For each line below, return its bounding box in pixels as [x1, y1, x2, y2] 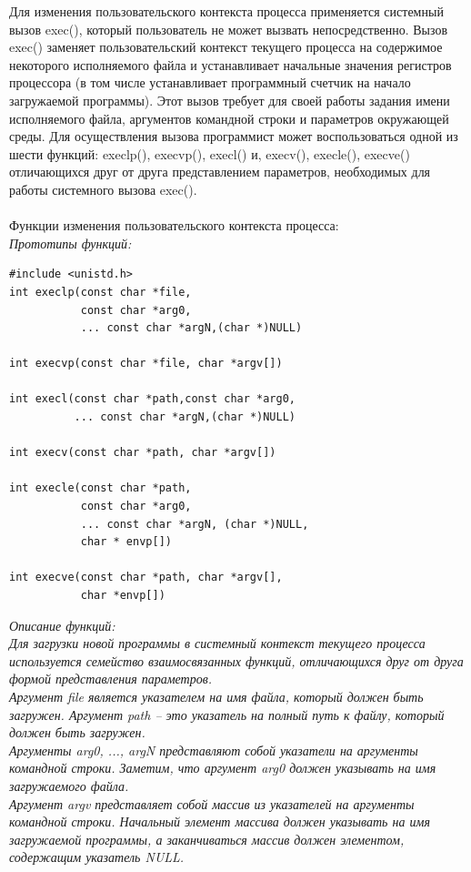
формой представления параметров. [9, 669, 213, 688]
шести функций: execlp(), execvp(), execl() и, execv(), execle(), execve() [9, 144, 410, 163]
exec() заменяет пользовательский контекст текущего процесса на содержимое [9, 37, 443, 56]
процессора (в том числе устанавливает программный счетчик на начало [9, 73, 411, 92]
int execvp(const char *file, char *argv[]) [9, 357, 283, 370]
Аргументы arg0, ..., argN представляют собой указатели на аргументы [9, 740, 418, 759]
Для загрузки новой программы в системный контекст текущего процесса [9, 634, 426, 653]
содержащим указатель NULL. [9, 847, 185, 867]
